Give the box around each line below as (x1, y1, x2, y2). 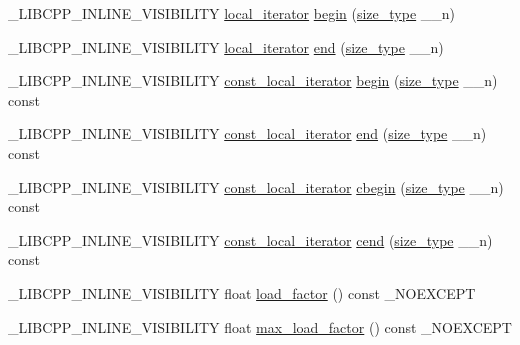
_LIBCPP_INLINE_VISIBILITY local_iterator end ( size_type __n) (8, 36, 444, 57)
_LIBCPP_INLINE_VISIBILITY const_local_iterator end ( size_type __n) (8, 123, 487, 144)
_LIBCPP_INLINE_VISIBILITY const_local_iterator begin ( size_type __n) (8, 70, 498, 91)
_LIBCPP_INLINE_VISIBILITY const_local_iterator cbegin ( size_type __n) (8, 176, 504, 197)
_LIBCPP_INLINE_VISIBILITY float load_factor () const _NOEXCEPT (8, 282, 476, 303)
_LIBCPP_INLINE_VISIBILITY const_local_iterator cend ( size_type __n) (8, 229, 493, 250)
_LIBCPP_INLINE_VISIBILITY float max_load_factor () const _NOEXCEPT (8, 316, 512, 337)
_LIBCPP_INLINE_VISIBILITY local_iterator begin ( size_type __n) (8, 3, 456, 23)
